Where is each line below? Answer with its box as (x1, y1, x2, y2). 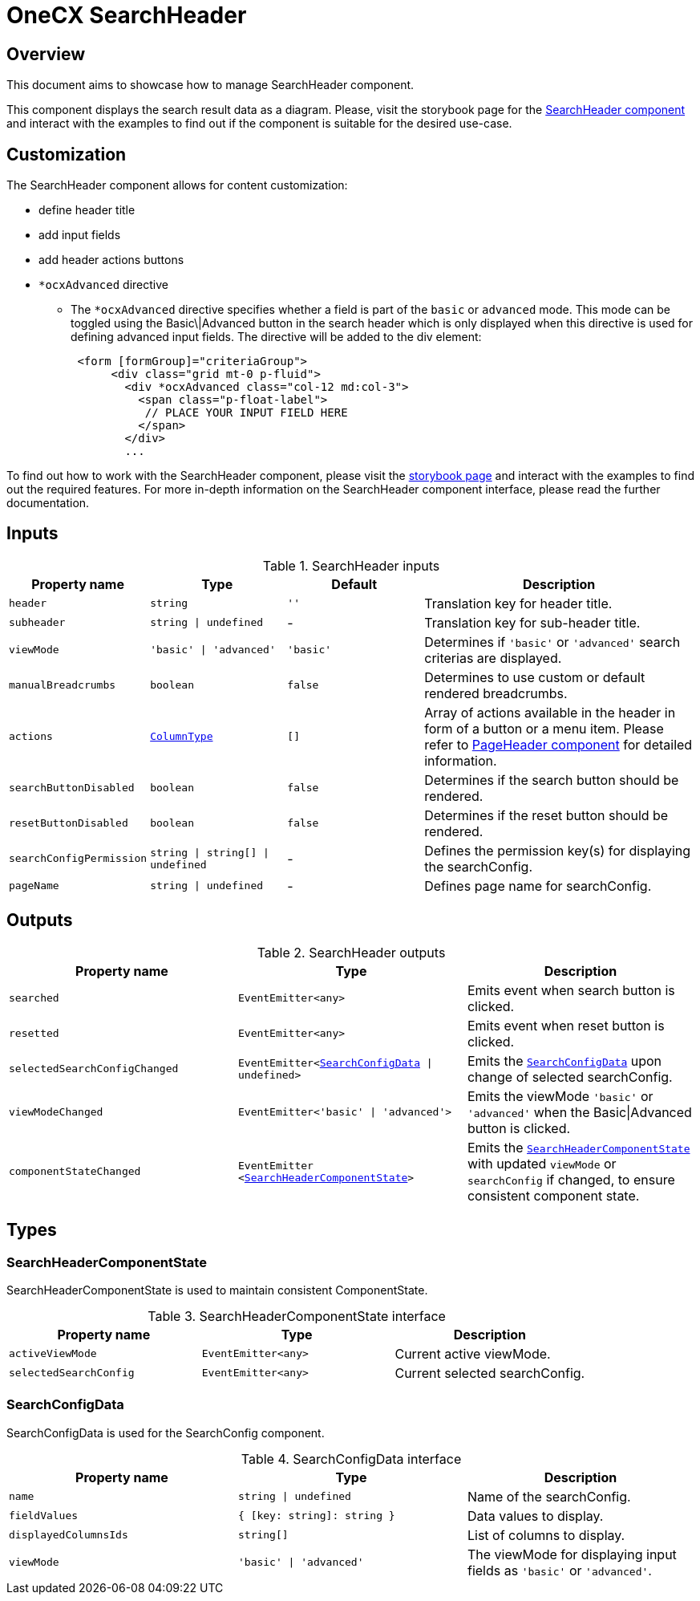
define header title (38, 203, 136, 217)
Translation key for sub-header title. (424, 614, 641, 631)
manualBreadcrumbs (9, 679, 116, 692)
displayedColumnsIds (9, 1529, 128, 1542)
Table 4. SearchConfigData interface (241, 1450, 462, 1467)
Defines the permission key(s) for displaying (424, 842, 691, 859)
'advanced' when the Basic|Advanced (467, 1103, 692, 1120)
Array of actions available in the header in (424, 704, 676, 721)
